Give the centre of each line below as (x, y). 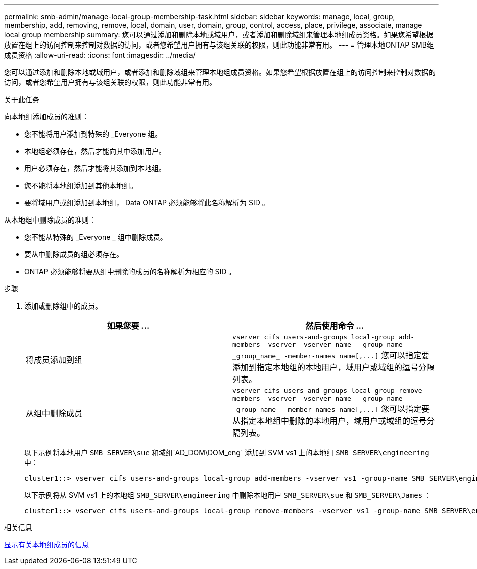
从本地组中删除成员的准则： (50, 220)
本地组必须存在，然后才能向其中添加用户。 (95, 151)
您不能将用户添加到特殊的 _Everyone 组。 (93, 134)
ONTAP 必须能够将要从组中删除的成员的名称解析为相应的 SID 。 (130, 271)
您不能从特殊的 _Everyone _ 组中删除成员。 (96, 237)
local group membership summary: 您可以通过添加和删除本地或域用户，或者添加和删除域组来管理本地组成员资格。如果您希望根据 (219, 35)
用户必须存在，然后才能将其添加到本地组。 (95, 168)
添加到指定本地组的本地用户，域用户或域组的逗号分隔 (334, 367)
